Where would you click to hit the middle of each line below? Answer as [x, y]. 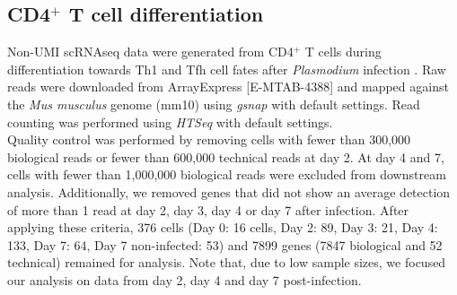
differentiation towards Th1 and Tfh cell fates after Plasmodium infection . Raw [227, 69]
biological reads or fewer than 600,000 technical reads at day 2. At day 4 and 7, [226, 156]
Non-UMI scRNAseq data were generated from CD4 [150, 52]
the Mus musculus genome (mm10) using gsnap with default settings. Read [214, 104]
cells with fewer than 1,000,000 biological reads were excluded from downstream [227, 174]
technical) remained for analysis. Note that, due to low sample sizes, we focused [227, 262]
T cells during [343, 52]
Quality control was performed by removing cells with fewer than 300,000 [209, 139]
